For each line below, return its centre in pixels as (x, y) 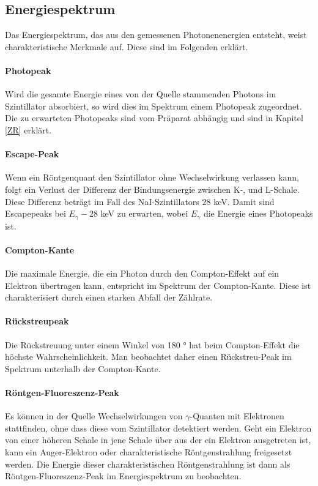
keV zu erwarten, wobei (144, 213)
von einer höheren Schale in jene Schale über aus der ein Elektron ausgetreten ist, (158, 440)
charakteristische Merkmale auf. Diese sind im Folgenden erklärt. (127, 46)
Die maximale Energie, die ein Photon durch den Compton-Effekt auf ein (142, 273)
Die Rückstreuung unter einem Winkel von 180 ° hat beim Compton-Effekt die (152, 344)
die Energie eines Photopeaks (258, 213)
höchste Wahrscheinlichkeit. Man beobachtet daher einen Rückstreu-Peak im (148, 357)
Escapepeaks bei (35, 213)
